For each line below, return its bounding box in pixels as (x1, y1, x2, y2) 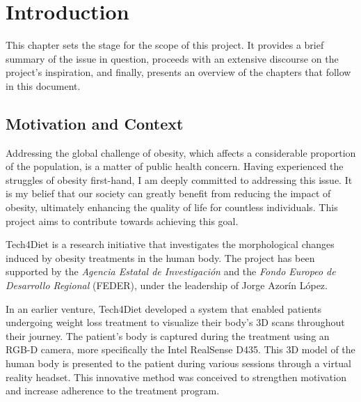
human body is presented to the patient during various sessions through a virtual (6, 356, 351, 371)
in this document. (6, 78, 81, 93)
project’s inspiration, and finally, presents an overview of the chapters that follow (6, 65, 351, 79)
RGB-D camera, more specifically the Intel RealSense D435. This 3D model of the (6, 342, 355, 357)
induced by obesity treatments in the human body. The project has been (6, 250, 315, 265)
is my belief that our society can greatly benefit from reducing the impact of (6, 186, 331, 201)
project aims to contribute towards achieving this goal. (6, 213, 239, 228)
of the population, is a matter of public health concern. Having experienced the (6, 159, 344, 173)
